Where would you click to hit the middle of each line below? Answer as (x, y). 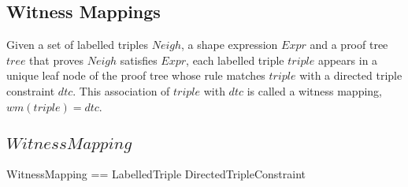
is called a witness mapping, (314, 90)
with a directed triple (351, 75)
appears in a (348, 60)
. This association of (121, 90)
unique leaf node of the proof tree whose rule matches (136, 75)
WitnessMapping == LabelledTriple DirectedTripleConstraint (156, 173)
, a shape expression (230, 45)
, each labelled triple (235, 60)
